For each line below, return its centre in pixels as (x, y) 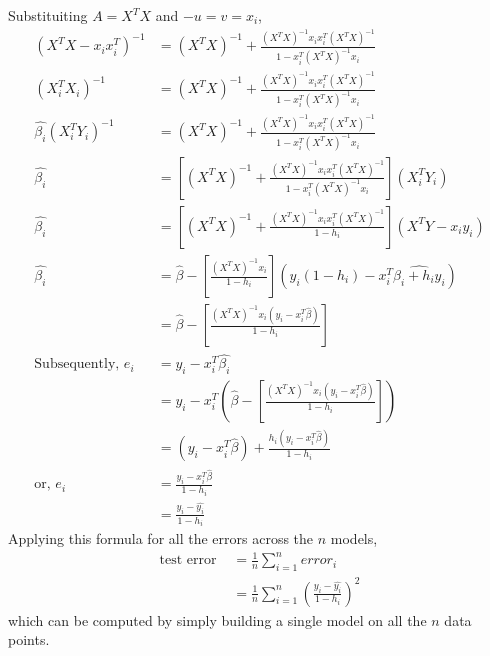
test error (188, 560)
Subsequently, (77, 364)
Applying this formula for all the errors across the (161, 538)
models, (354, 538)
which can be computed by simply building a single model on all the (217, 619)
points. (29, 639)
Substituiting (48, 15)
